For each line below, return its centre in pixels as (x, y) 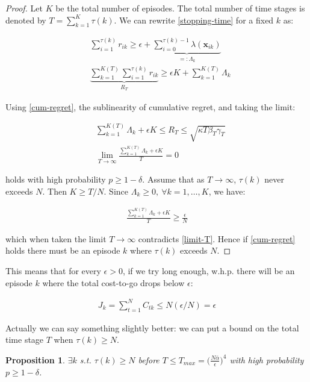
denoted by (26, 20)
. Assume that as (173, 179)
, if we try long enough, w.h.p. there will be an (209, 271)
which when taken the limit (56, 238)
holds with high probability (56, 179)
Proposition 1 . (35, 359)
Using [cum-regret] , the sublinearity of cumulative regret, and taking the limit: (150, 106)
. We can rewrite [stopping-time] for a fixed (194, 20)
